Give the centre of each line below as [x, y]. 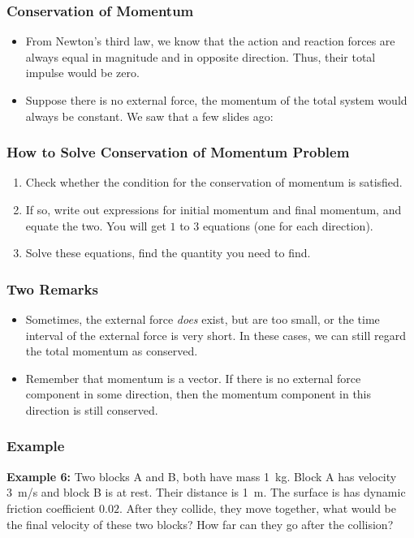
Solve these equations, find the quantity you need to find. [168, 253]
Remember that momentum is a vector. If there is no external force [193, 378]
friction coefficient [51, 508]
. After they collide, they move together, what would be [258, 508]
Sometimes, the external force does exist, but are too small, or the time [203, 319]
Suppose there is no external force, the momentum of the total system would [216, 100]
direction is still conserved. [92, 409]
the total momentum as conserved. [112, 351]
